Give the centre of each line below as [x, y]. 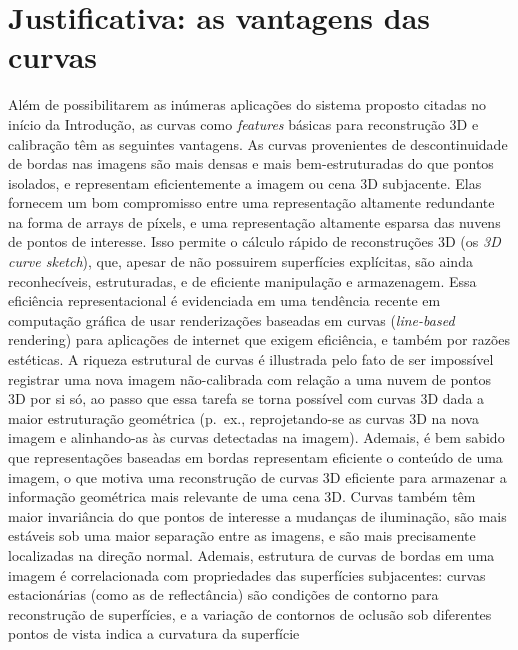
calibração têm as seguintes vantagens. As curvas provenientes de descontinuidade [258, 143]
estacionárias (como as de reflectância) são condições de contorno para [223, 594]
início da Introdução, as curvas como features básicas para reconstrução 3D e [243, 123]
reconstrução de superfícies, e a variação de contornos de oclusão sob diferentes [250, 613]
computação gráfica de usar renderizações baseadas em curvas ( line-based [231, 319]
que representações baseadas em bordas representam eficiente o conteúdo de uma [255, 457]
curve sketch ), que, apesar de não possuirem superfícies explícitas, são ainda [240, 261]
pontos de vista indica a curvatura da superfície [154, 633]
